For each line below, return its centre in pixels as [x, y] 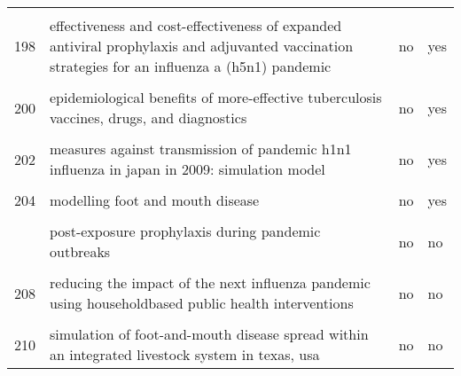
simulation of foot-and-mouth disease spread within [209, 334]
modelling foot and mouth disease [155, 200]
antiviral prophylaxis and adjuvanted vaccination [202, 46]
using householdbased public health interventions [202, 303]
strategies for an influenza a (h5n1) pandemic [191, 66]
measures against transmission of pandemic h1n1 [201, 149]
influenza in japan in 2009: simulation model [188, 169]
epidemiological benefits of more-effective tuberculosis [216, 97]
